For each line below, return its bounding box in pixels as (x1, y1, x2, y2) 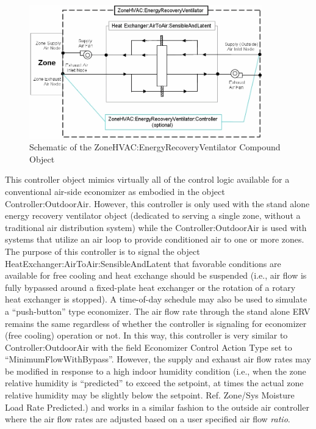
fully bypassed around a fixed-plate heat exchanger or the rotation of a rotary (5, 280, 296, 293)
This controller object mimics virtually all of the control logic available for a (5, 173, 290, 186)
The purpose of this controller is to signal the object (5, 244, 200, 257)
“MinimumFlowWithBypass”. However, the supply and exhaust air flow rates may (5, 353, 311, 365)
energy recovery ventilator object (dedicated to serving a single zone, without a (5, 209, 301, 222)
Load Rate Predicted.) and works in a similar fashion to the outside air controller (5, 400, 309, 413)
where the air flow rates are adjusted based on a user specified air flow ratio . (5, 413, 290, 425)
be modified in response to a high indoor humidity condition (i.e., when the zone (5, 364, 306, 377)
